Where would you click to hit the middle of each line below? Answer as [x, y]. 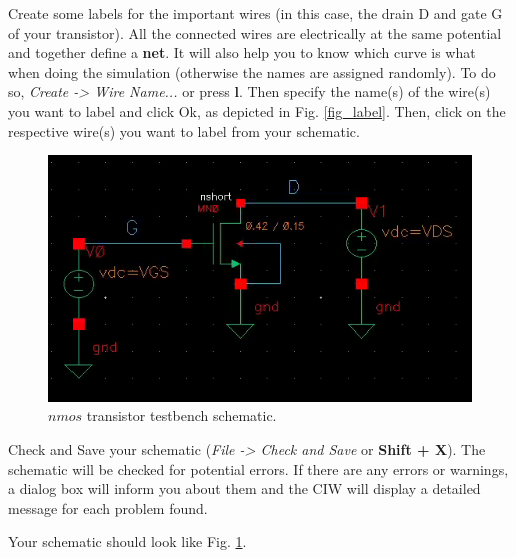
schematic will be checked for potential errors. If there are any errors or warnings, [258, 468]
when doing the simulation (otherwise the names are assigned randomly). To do [252, 71]
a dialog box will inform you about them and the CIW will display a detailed [244, 488]
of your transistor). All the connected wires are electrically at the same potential [255, 32]
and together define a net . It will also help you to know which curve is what [242, 52]
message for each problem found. [108, 507]
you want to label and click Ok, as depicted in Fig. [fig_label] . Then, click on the [257, 110]
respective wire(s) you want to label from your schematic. [184, 130]
